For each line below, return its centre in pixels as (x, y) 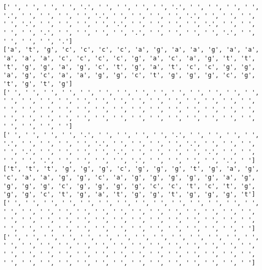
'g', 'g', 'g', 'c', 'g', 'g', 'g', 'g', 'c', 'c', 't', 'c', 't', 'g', (129, 186)
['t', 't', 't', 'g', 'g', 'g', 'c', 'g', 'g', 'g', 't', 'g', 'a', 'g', (131, 169)
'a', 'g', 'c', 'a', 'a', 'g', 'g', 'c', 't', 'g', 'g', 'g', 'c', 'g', (129, 75)
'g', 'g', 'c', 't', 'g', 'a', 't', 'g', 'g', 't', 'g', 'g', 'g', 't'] (129, 195)
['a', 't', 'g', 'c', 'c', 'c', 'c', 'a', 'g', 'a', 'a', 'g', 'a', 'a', (131, 50)
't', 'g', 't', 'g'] (38, 84)
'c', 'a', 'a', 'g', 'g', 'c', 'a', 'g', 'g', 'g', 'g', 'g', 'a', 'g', (129, 178)
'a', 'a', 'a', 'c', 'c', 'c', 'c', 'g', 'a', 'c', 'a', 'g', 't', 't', (129, 58)
